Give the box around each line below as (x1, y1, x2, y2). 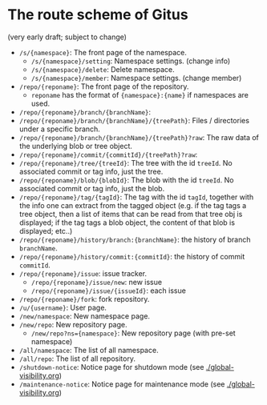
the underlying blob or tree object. (18, 141, 133, 150)
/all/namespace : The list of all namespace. (18, 345, 159, 355)
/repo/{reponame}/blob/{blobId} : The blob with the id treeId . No (18, 174, 234, 185)
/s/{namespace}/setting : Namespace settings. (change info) (30, 56, 231, 66)
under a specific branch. (18, 124, 101, 134)
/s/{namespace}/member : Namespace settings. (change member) (30, 73, 242, 82)
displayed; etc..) (18, 226, 73, 235)
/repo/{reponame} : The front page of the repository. (18, 82, 189, 91)
